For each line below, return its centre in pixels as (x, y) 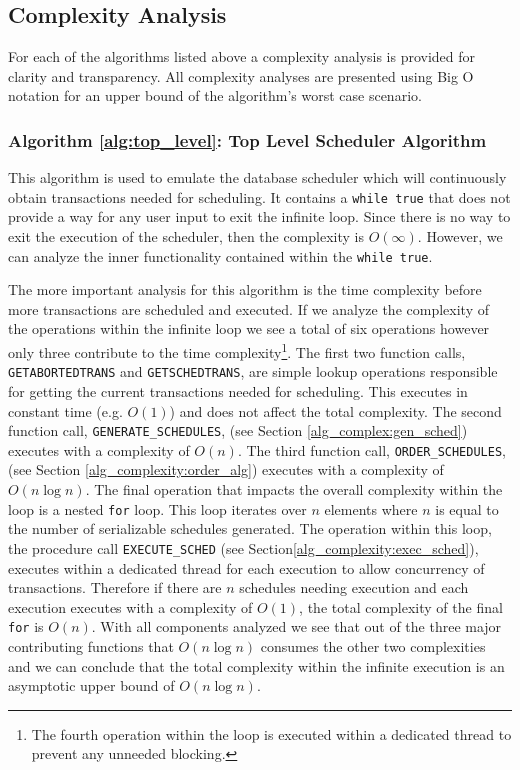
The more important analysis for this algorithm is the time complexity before (245, 289)
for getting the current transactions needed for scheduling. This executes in (238, 390)
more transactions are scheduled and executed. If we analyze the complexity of (248, 308)
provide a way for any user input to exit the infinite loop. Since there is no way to (259, 216)
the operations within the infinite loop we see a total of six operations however (249, 328)
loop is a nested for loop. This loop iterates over (157, 508)
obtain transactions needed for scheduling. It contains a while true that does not (259, 196)
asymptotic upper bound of (91, 685)
